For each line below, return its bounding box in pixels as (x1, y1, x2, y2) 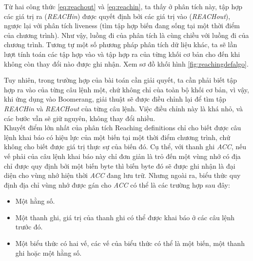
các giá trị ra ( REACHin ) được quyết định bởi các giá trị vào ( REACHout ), (4, 11, 231, 21)
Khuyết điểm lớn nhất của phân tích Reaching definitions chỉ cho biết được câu (4, 122, 241, 133)
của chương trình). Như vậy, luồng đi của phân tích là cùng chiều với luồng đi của (4, 30, 249, 40)
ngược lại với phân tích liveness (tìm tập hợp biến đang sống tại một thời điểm (4, 20, 240, 31)
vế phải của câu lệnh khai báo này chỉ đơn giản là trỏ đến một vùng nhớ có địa (4, 151, 241, 161)
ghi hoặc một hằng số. (15, 247, 82, 258)
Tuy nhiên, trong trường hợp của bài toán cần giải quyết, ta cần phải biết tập (4, 75, 237, 85)
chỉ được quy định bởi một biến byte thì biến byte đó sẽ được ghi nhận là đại (4, 160, 235, 171)
